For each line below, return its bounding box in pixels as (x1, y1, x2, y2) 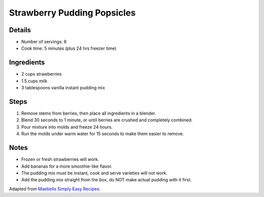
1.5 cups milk (21, 78, 47, 84)
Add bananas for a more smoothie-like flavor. (21, 163, 112, 169)
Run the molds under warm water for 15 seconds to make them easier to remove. (21, 131, 184, 137)
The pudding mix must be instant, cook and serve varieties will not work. (21, 170, 168, 176)
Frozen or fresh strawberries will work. (21, 157, 100, 162)
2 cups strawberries (21, 71, 62, 77)
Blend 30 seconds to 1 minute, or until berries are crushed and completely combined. (21, 117, 193, 123)
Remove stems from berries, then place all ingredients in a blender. (21, 110, 156, 117)
